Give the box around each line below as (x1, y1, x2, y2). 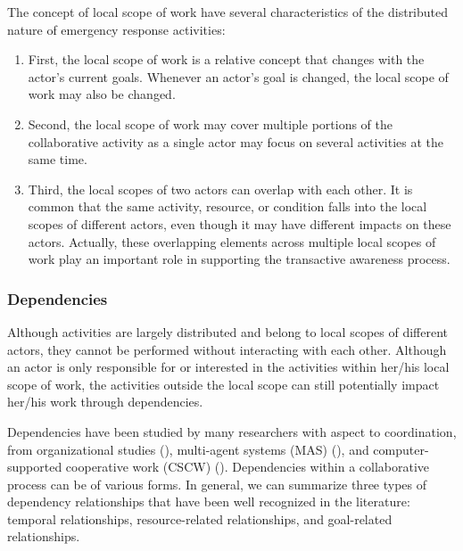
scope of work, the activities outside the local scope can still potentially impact (7, 374, 440, 393)
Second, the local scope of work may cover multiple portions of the (28, 114, 393, 133)
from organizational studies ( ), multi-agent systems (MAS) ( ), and (7, 440, 369, 458)
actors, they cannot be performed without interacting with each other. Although (7, 340, 447, 358)
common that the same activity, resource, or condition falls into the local (28, 197, 427, 216)
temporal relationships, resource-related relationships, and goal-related (7, 509, 393, 528)
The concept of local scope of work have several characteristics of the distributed (7, 3, 449, 21)
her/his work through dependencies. (7, 392, 203, 411)
